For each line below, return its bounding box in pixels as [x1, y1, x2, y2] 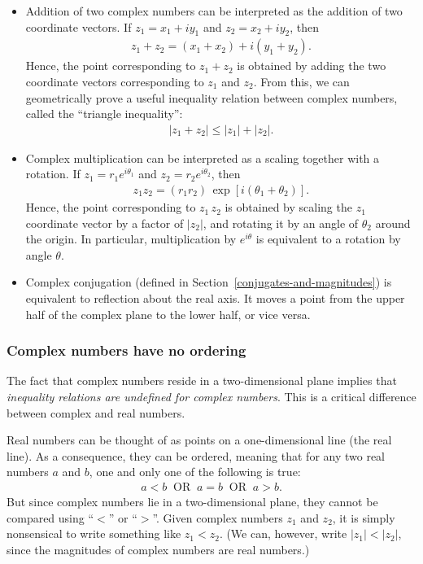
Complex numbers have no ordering [7, 340, 246, 361]
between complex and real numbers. [7, 404, 185, 421]
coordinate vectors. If [25, 18, 132, 35]
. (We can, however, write [219, 525, 347, 542]
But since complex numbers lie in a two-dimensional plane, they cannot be [7, 493, 378, 510]
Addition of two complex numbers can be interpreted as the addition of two [25, 2, 403, 19]
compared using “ [7, 509, 94, 526]
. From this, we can [253, 73, 350, 90]
